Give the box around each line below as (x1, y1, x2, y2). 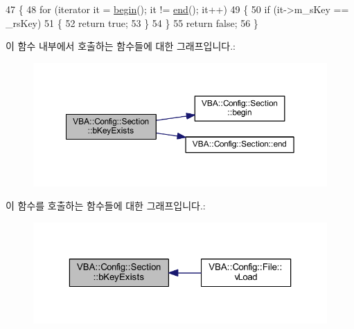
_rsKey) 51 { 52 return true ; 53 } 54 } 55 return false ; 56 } (6, 15, 258, 30)
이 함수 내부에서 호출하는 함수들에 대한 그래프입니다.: (6, 39, 236, 53)
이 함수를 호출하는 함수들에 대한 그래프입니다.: (6, 198, 206, 213)
